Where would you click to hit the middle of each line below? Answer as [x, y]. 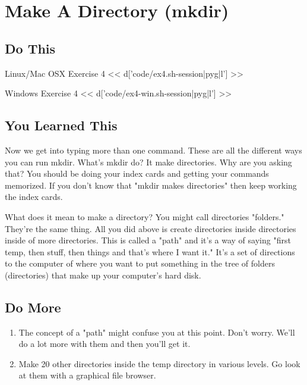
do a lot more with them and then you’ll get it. [105, 344]
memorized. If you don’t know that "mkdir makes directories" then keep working [151, 185]
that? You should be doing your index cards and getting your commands [137, 173]
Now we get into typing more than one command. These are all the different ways [153, 150]
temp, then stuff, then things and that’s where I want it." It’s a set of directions [150, 251]
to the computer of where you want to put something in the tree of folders [140, 263]
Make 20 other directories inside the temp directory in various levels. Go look [159, 363]
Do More [33, 307]
